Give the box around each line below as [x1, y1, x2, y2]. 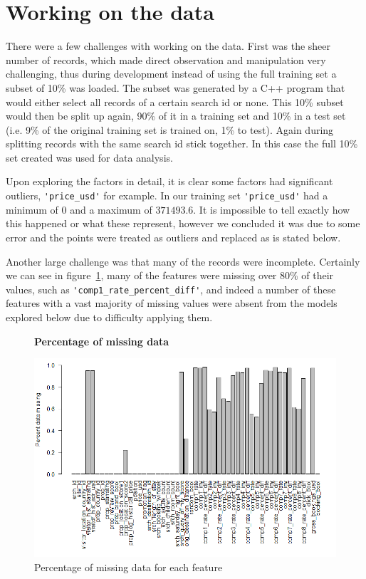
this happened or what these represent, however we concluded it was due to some [6, 216, 360, 231]
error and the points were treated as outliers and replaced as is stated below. [6, 229, 341, 244]
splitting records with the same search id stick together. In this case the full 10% [6, 136, 358, 151]
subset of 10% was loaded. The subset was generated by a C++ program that [6, 80, 345, 95]
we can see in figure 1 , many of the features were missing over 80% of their [6, 268, 334, 283]
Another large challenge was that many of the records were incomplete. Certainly [6, 254, 360, 268]
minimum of [6, 202, 58, 217]
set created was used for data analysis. [6, 150, 173, 165]
